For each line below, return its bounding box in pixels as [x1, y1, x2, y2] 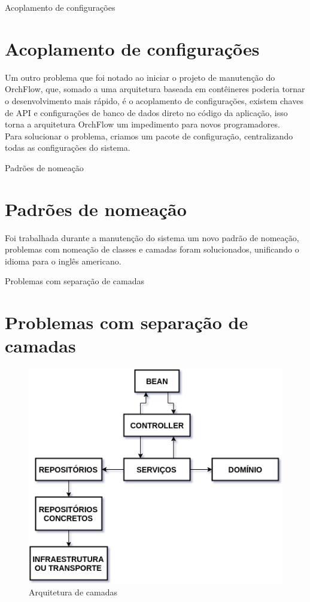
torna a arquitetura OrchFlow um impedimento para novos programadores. [5, 118, 280, 130]
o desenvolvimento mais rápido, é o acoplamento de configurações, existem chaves [5, 94, 303, 107]
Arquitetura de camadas [29, 586, 117, 598]
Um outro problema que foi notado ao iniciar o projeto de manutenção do [5, 71, 275, 83]
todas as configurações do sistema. [5, 141, 130, 154]
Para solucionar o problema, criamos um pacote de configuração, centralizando [5, 129, 293, 142]
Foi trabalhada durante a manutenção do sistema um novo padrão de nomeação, [5, 231, 299, 244]
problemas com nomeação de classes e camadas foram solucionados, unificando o [5, 243, 299, 256]
